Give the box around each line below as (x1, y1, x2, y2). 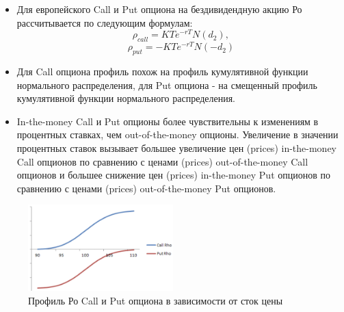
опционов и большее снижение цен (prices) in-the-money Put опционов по (16, 168, 330, 182)
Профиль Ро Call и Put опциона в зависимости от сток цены (28, 293, 283, 307)
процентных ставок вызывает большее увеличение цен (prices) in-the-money (16, 140, 336, 155)
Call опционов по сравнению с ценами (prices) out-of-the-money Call (16, 154, 308, 168)
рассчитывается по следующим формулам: (16, 15, 193, 29)
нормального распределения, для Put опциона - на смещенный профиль (16, 77, 317, 92)
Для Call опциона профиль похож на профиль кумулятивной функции (16, 64, 308, 78)
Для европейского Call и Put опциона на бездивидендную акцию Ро (16, 2, 302, 16)
